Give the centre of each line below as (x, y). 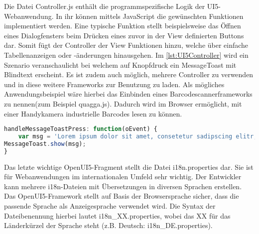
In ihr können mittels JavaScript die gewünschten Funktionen (150, 16)
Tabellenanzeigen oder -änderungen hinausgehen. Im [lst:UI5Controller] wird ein (126, 55)
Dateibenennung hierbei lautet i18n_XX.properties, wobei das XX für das (117, 215)
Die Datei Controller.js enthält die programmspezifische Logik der (105, 6)
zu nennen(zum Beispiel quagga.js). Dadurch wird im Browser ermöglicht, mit (123, 103)
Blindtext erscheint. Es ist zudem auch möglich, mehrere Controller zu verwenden (129, 74)
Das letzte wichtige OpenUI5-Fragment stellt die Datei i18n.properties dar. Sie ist (129, 167)
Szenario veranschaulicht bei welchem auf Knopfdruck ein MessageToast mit (120, 64)
